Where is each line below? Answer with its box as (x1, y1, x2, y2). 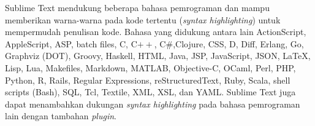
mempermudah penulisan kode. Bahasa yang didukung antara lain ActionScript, (5, 25, 306, 38)
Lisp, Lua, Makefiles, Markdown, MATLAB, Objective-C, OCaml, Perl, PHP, (5, 61, 296, 74)
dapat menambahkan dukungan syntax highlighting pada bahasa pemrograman (5, 97, 300, 110)
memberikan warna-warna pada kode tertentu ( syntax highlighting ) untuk (5, 13, 281, 26)
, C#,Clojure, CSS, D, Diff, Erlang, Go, (154, 37, 304, 50)
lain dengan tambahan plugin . (5, 109, 116, 122)
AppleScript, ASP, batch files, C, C (5, 37, 137, 50)
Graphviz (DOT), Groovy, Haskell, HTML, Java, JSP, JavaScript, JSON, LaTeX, (5, 49, 311, 62)
